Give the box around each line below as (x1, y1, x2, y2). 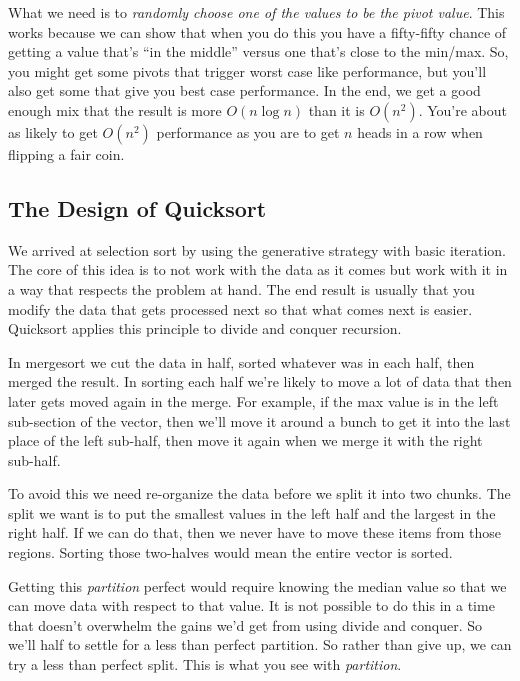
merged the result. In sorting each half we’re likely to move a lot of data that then (8, 371, 512, 392)
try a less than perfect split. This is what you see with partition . (8, 654, 402, 675)
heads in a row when (357, 121, 483, 142)
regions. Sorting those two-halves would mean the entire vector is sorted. (8, 542, 453, 563)
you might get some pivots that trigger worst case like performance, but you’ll (8, 60, 487, 81)
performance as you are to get (156, 121, 340, 142)
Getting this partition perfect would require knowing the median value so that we (8, 575, 507, 596)
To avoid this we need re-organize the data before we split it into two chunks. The (8, 483, 511, 504)
